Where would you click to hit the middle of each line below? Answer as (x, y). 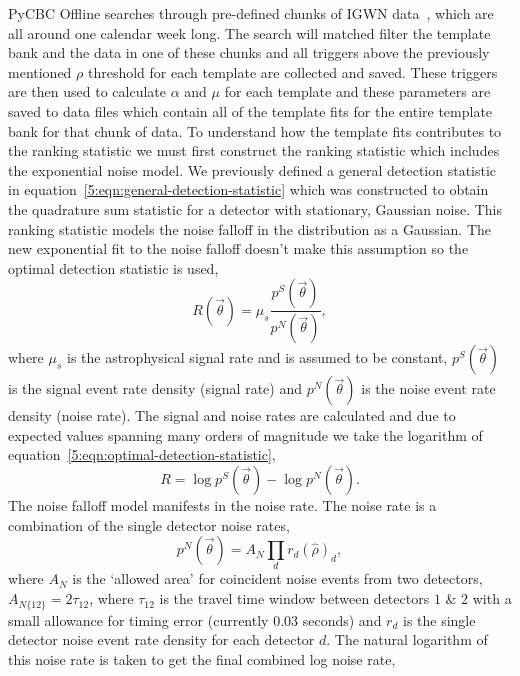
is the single (439, 619)
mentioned (40, 71)
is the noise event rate (428, 388)
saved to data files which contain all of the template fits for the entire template (250, 110)
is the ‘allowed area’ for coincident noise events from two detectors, (277, 578)
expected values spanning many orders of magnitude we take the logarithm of (245, 434)
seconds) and (342, 619)
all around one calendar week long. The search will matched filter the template (249, 32)
